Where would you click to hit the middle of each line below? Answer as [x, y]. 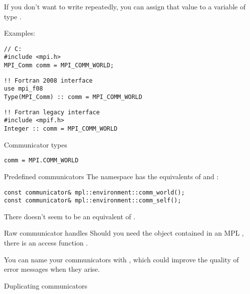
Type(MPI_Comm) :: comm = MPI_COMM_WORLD [73, 97]
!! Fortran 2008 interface [48, 80]
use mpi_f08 [24, 89]
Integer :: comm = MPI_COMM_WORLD [61, 129]
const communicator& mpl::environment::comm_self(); [93, 201]
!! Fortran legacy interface [52, 112]
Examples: [20, 33]
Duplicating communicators [46, 285]
